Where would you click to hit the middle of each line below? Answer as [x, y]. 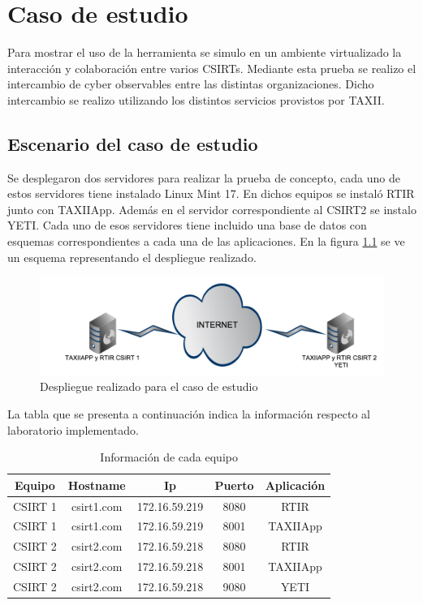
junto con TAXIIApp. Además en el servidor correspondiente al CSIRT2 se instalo [212, 209]
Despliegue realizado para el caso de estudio [149, 386]
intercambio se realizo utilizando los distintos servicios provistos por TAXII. [196, 99]
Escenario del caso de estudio [133, 143]
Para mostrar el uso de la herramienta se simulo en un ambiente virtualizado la [205, 52]
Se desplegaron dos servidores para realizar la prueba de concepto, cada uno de [204, 177]
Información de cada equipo [169, 457]
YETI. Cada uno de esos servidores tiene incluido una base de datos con [187, 225]
